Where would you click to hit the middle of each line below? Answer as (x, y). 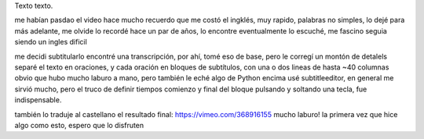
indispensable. (38, 100)
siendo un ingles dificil (51, 42)
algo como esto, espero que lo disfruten (79, 125)
